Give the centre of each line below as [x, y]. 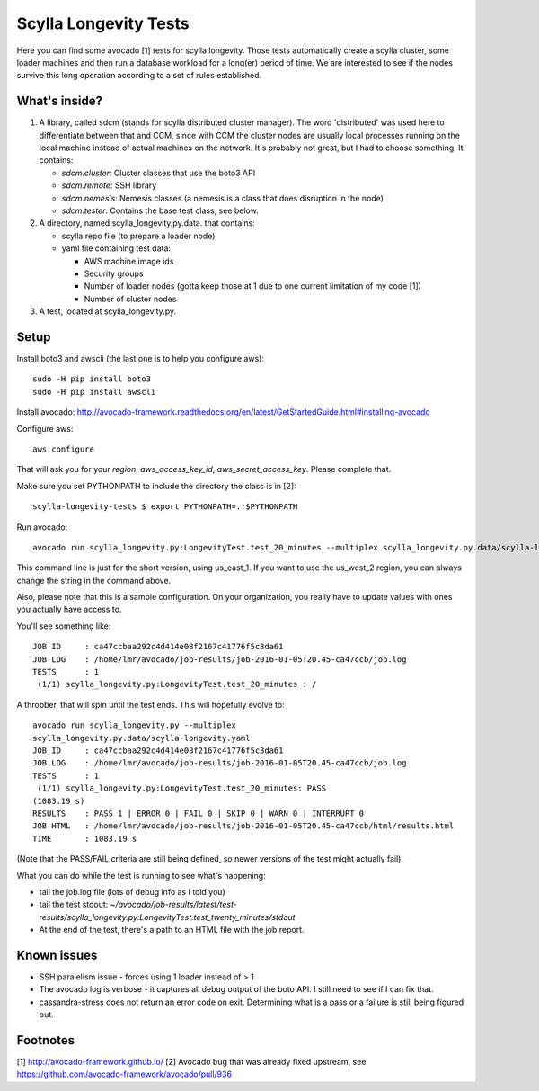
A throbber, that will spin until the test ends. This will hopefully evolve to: [150, 704]
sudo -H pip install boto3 [92, 379]
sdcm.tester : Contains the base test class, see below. [160, 210]
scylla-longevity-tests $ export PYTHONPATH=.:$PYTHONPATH [165, 507]
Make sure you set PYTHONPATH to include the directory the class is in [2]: [156, 486]
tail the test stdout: [74, 905]
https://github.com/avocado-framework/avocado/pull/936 [124, 1074]
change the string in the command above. [94, 580]
